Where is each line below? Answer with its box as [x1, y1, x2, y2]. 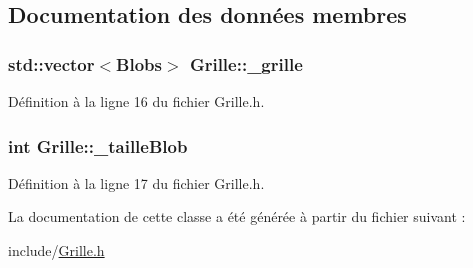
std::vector [8, 51, 95, 76]
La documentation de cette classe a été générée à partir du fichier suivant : [8, 206, 466, 227]
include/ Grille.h [8, 240, 105, 260]
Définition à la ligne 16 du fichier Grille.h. [8, 91, 265, 111]
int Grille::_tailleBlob [8, 133, 188, 158]
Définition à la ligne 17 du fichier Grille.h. [8, 172, 265, 193]
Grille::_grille [189, 51, 303, 76]
